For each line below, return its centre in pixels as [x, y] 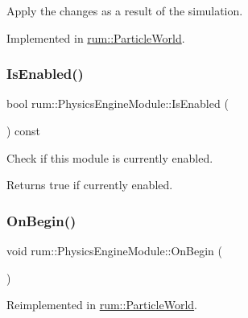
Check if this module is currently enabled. [110, 157]
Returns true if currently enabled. [90, 185]
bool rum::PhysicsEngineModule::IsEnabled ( [118, 103]
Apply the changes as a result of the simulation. [125, 10]
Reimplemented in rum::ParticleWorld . [102, 305]
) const [24, 130]
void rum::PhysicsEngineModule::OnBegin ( [115, 250]
